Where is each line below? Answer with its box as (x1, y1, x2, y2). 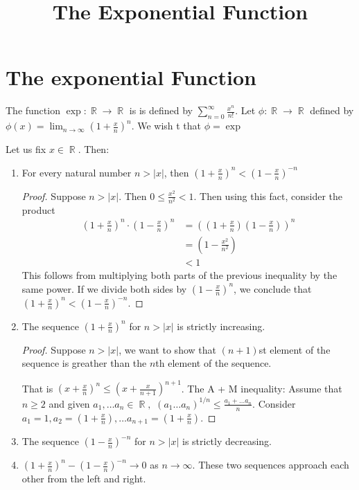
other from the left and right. (21, 471, 146, 486)
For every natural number (21, 165, 132, 179)
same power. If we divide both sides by (21, 281, 187, 296)
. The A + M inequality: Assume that (181, 381, 342, 395)
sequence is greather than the (21, 356, 147, 370)
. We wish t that (131, 118, 202, 133)
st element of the (259, 342, 331, 356)
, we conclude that (234, 281, 312, 296)
